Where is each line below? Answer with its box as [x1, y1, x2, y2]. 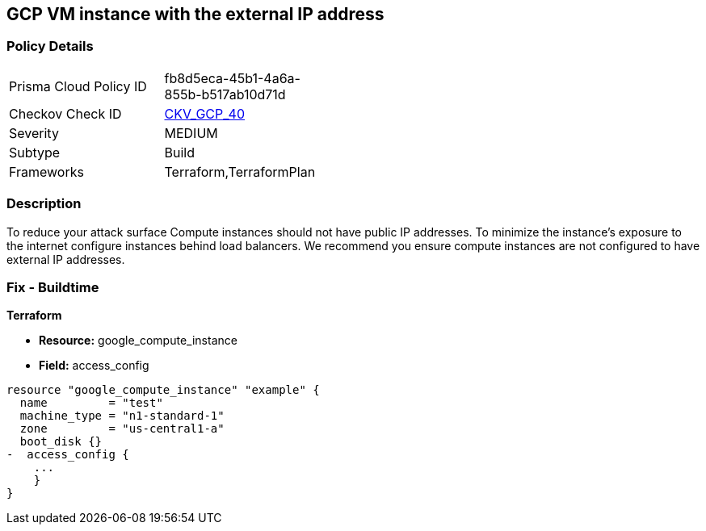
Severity [9, 124, 59, 141]
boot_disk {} [19, 435, 103, 449]
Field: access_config [39, 358, 149, 373]
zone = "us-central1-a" [19, 422, 225, 436]
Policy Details [6, 38, 94, 55]
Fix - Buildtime [6, 278, 99, 295]
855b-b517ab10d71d [164, 86, 286, 102]
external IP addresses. [6, 252, 125, 266]
